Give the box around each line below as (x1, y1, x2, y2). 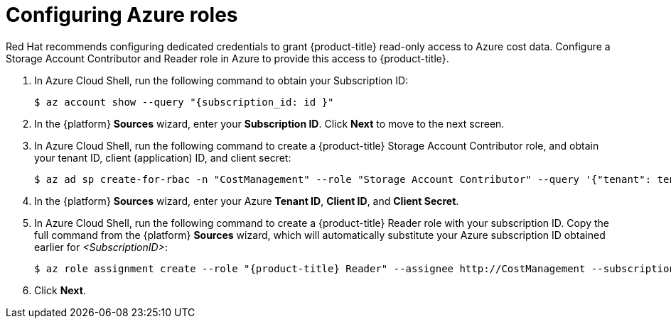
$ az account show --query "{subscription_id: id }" (34, 96, 334, 108)
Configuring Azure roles (6, 3, 238, 27)
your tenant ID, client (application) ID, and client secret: (34, 151, 291, 164)
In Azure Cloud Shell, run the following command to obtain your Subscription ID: (34, 74, 409, 86)
